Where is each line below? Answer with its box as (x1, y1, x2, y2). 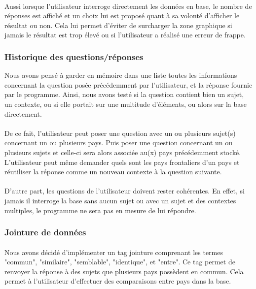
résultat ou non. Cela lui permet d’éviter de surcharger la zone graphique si (4, 20, 232, 30)
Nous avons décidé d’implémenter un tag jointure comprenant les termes (4, 247, 223, 257)
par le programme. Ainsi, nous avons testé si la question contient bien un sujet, (4, 89, 244, 99)
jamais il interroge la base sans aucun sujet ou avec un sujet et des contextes (4, 195, 236, 205)
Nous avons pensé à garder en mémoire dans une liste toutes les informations (4, 70, 237, 80)
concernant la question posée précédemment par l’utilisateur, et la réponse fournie (4, 79, 253, 90)
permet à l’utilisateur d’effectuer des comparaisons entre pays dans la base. (4, 276, 231, 286)
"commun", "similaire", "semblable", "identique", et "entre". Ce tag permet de (4, 257, 235, 267)
